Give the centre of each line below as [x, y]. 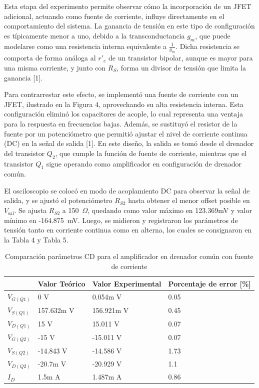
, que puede [213, 35]
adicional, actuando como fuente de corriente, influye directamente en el [114, 16]
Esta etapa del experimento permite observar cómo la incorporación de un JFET [128, 6]
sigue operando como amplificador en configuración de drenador [144, 163]
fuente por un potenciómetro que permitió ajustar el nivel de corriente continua [126, 133]
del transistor [24, 153]
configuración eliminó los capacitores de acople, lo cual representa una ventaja [123, 114]
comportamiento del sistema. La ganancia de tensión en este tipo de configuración [129, 26]
